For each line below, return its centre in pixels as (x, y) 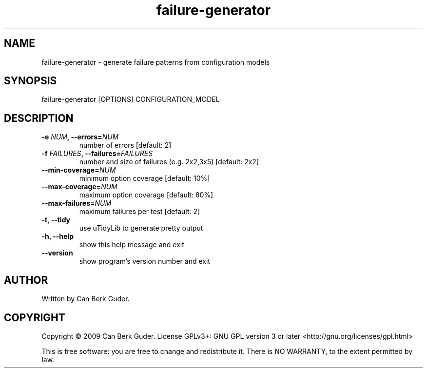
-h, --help (58, 236)
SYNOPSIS (30, 81)
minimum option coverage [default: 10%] (145, 178)
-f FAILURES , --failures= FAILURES (97, 154)
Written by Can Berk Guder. (86, 299)
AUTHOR (26, 280)
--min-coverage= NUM (79, 170)
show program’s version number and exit (145, 261)
